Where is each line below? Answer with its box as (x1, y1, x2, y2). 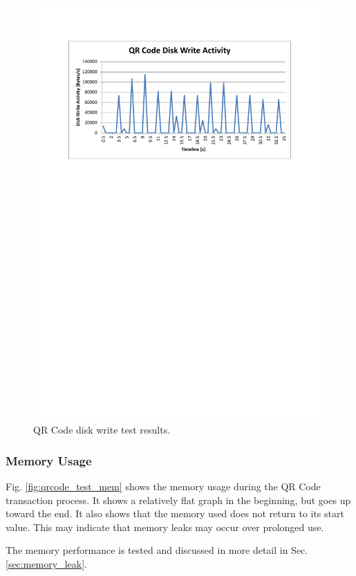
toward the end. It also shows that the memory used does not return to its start (6, 506, 344, 521)
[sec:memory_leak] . (6, 557, 87, 571)
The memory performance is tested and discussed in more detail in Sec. (6, 543, 308, 557)
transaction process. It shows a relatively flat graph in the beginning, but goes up (6, 492, 351, 507)
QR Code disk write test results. (33, 422, 171, 437)
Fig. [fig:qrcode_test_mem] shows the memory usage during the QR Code (6, 479, 321, 494)
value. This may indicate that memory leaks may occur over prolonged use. (6, 519, 324, 534)
